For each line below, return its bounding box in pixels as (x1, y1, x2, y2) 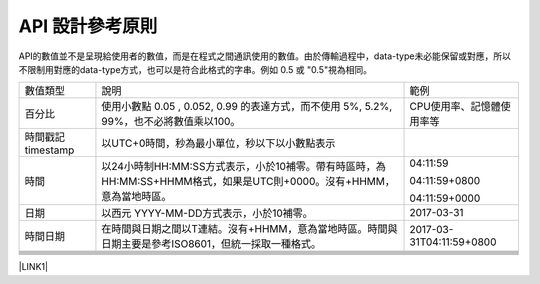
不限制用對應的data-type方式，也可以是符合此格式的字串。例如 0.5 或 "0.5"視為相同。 (18, 63, 372, 75)
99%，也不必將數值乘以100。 (101, 115, 241, 129)
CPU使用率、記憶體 (409, 100, 502, 114)
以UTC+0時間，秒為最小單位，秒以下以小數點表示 (101, 136, 336, 150)
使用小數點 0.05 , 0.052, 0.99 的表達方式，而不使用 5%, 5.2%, (101, 100, 393, 114)
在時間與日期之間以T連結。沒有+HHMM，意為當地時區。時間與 (101, 222, 398, 236)
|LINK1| (18, 261, 49, 273)
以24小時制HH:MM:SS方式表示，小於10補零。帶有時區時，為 (101, 160, 387, 174)
